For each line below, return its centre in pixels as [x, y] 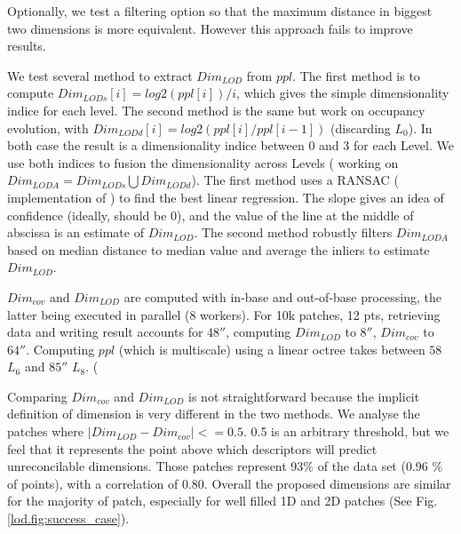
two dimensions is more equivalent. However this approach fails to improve [210, 28]
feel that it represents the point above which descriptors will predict [192, 448]
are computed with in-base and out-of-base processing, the [283, 296]
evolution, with [48, 128]
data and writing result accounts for [105, 332]
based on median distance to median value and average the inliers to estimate [219, 249]
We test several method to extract [100, 75]
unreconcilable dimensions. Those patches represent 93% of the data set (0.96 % [225, 466]
